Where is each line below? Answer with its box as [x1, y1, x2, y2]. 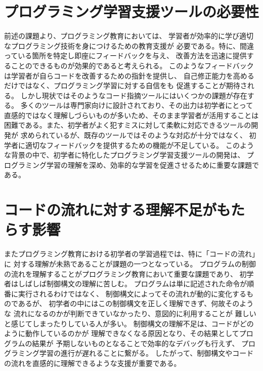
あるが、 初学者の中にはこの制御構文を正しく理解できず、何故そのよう [18, 298, 254, 309]
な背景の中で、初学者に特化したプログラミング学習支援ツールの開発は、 [4, 150, 245, 160]
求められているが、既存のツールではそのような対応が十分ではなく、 [20, 130, 247, 140]
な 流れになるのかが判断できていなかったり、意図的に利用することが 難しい [4, 308, 256, 318]
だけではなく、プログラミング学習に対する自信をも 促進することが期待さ [4, 80, 247, 91]
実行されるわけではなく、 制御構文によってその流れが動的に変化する [18, 288, 247, 299]
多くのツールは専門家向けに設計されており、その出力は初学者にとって [20, 100, 253, 110]
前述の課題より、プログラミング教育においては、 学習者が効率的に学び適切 [4, 30, 254, 41]
